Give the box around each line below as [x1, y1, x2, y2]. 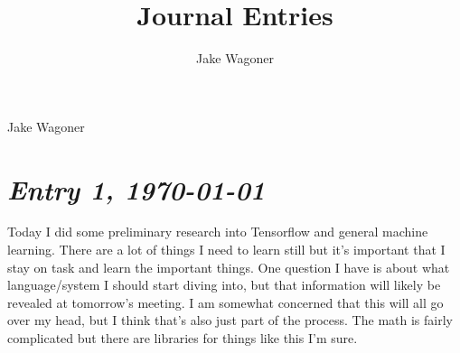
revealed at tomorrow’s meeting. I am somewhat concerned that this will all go [7, 293, 444, 311]
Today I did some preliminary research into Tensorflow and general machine [7, 222, 428, 241]
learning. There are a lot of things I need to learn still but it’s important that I [7, 240, 446, 259]
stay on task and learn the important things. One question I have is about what [7, 257, 450, 276]
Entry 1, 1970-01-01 [7, 170, 266, 208]
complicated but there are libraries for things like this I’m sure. [7, 329, 358, 347]
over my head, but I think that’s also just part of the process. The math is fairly [7, 311, 453, 330]
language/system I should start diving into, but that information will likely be [7, 275, 441, 294]
